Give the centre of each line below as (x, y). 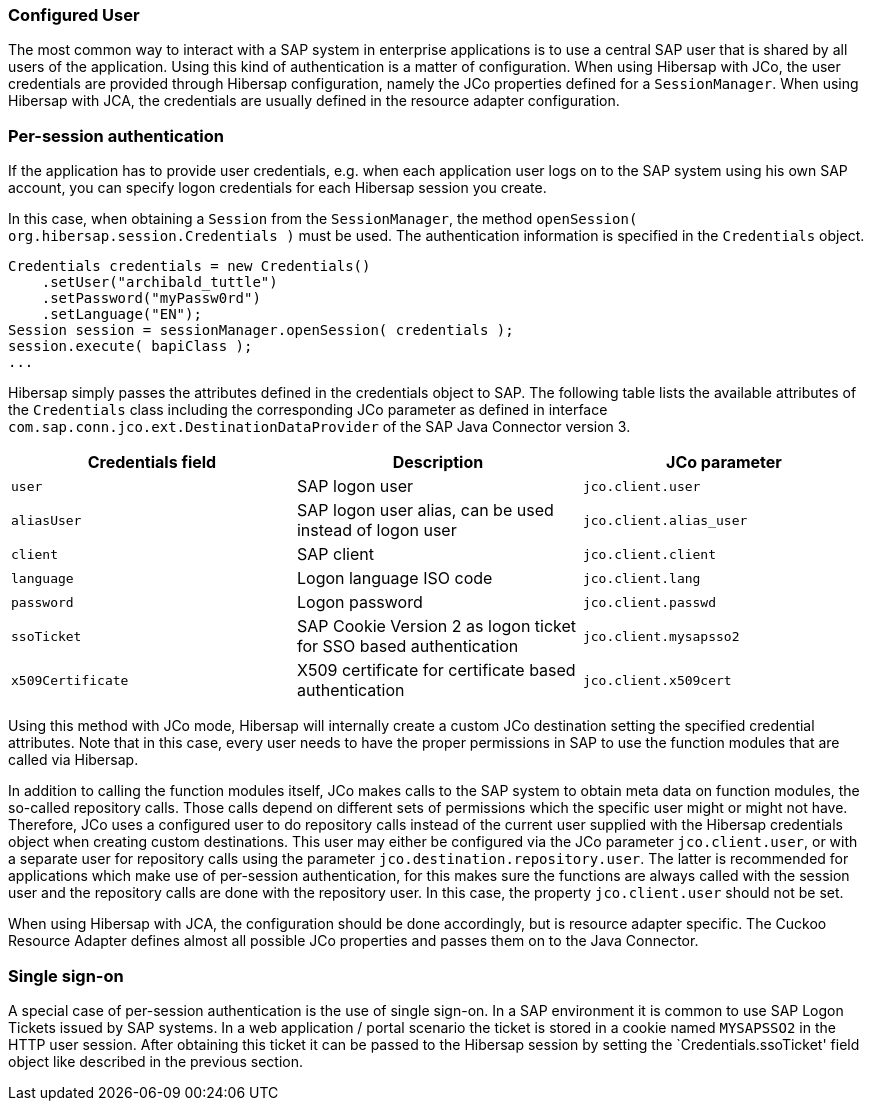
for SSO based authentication (407, 646)
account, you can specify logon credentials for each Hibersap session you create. (277, 188)
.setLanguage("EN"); (121, 314)
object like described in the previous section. (155, 1061)
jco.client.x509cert (657, 680)
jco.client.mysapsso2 (661, 636)
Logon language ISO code (394, 578)
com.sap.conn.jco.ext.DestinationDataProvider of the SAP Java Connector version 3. (319, 427)
